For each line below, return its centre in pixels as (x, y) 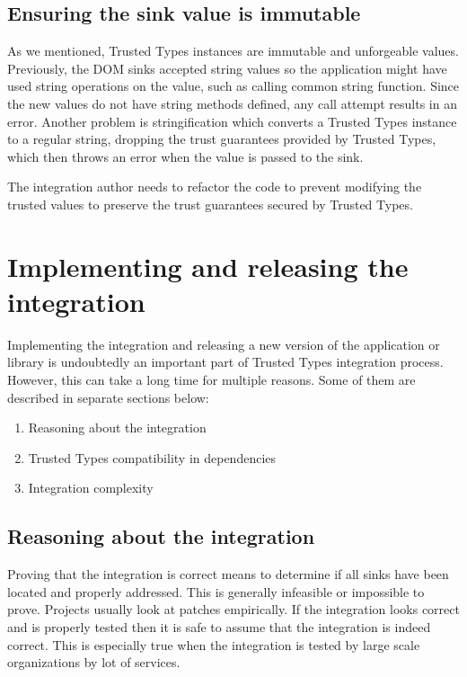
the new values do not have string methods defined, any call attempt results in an (232, 103)
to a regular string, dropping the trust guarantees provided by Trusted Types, (222, 139)
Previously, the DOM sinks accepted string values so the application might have (227, 68)
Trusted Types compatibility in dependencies (152, 457)
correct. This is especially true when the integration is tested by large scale (214, 644)
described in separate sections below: (108, 397)
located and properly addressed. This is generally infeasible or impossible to (216, 591)
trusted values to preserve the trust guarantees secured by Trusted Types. (210, 204)
